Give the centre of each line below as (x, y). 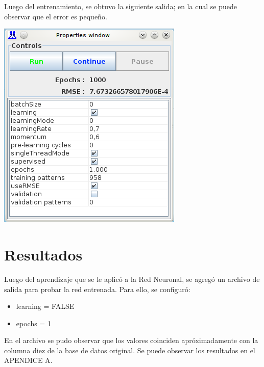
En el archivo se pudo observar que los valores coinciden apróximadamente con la (131, 340)
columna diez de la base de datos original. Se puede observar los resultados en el (130, 350)
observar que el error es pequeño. (56, 16)
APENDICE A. (28, 360)
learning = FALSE (45, 306)
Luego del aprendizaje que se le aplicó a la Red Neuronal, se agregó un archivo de (132, 279)
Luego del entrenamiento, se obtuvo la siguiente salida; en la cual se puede (121, 6)
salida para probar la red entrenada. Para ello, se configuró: (97, 289)
